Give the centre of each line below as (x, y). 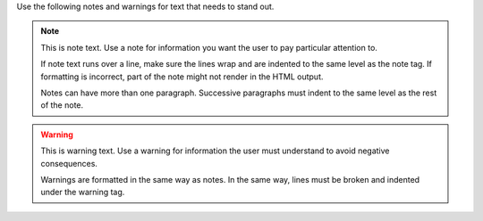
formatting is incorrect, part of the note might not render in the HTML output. (182, 77)
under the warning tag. (83, 192)
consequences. (69, 163)
